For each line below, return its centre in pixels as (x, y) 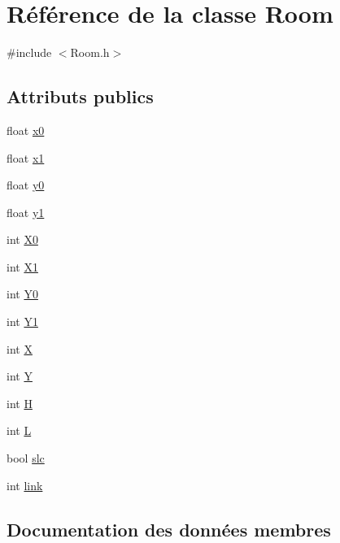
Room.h (90, 52)
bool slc (26, 458)
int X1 (22, 266)
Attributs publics (80, 96)
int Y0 (22, 294)
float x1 (26, 157)
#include (29, 52)
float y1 (26, 212)
